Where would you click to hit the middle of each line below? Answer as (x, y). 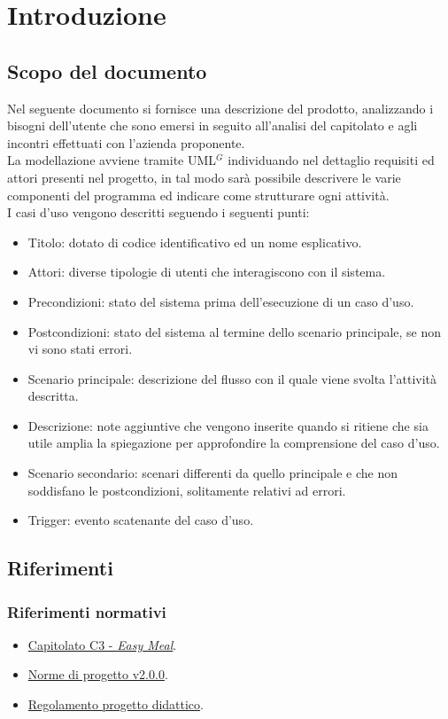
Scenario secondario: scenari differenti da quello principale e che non (213, 473)
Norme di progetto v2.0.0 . (98, 674)
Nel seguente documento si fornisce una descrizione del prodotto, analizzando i (220, 108)
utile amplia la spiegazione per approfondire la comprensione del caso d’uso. (234, 443)
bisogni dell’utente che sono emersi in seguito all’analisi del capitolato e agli (212, 125)
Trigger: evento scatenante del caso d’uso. (141, 520)
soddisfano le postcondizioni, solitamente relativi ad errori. (187, 490)
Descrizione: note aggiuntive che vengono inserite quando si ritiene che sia (228, 425)
